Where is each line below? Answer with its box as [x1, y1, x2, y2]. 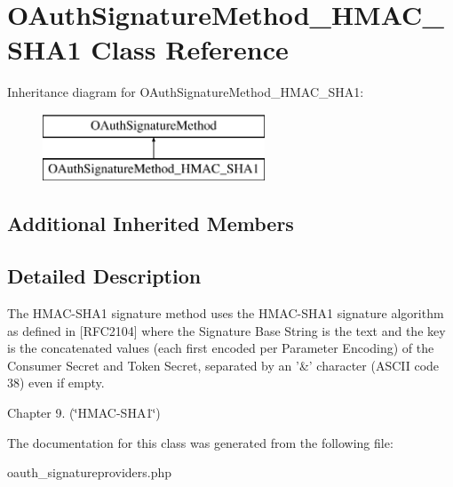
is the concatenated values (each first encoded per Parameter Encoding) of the [7, 339, 434, 357]
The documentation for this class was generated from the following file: [7, 433, 393, 451]
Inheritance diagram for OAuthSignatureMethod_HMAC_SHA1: [7, 83, 364, 101]
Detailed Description [7, 262, 202, 290]
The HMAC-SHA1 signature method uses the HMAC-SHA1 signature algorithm [7, 304, 444, 323]
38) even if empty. [7, 373, 105, 392]
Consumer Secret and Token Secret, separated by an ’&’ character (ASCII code [7, 355, 440, 374]
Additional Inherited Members [7, 210, 294, 237]
